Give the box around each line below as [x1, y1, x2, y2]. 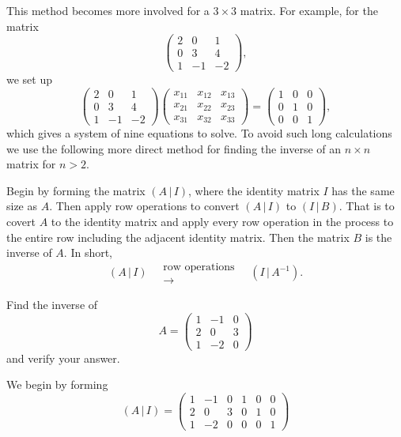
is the [365, 228, 392, 245]
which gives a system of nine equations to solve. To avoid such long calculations [6, 125, 392, 141]
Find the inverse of [6, 296, 98, 312]
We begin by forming [6, 376, 108, 393]
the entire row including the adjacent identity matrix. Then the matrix [6, 228, 350, 245]
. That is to [339, 198, 395, 214]
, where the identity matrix [188, 182, 320, 198]
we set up [6, 71, 53, 88]
